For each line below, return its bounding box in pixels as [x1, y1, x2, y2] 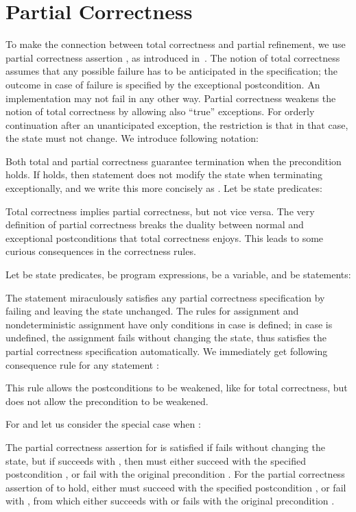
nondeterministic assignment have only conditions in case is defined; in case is [5, 317, 333, 331]
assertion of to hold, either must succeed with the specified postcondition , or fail [5, 480, 346, 494]
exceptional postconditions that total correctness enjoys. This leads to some [5, 230, 324, 245]
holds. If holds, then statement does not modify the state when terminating [5, 167, 323, 182]
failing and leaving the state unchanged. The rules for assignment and [5, 304, 299, 318]
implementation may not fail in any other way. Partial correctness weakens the [5, 90, 336, 105]
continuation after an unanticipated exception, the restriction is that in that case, [5, 117, 348, 132]
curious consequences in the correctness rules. [5, 244, 196, 258]
